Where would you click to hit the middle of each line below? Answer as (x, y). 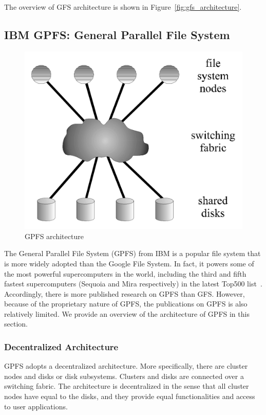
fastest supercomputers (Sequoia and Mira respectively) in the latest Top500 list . (133, 284)
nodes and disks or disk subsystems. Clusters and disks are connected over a (124, 376)
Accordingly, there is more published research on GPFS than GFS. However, (125, 293)
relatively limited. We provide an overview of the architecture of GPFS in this (127, 313)
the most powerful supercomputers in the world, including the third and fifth (125, 273)
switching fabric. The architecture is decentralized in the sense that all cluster (127, 386)
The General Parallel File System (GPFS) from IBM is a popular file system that (132, 253)
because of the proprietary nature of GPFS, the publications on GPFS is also (126, 304)
